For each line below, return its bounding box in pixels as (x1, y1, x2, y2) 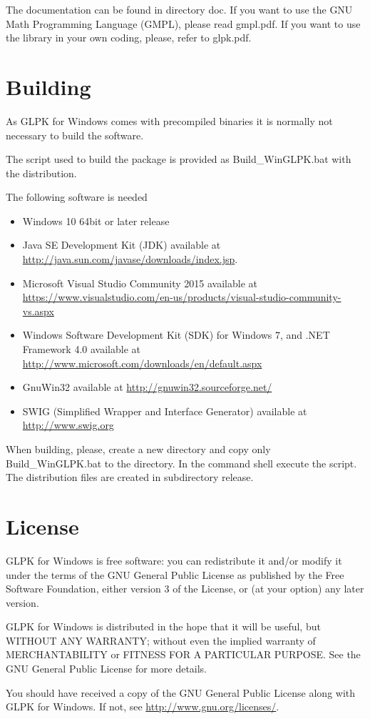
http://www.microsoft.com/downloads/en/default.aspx (22, 355, 262, 370)
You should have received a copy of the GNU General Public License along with (6, 685, 356, 700)
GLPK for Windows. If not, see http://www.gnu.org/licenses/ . (6, 699, 279, 714)
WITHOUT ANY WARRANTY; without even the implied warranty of (6, 633, 316, 648)
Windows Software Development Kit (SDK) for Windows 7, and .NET (22, 327, 330, 342)
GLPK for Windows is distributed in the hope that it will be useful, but (6, 619, 321, 634)
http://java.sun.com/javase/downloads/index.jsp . (22, 252, 238, 267)
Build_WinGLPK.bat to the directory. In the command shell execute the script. (6, 455, 357, 470)
